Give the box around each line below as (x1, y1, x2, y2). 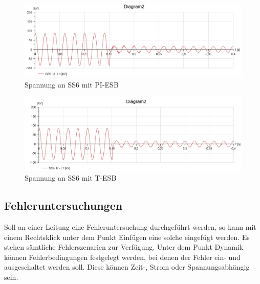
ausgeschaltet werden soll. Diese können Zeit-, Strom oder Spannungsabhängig (4, 261, 250, 272)
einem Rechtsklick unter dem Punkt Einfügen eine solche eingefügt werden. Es (4, 231, 250, 242)
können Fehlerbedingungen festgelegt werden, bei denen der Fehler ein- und (4, 251, 241, 262)
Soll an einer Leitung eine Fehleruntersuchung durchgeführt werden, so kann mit (4, 221, 256, 232)
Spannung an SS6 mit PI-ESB (25, 79, 119, 90)
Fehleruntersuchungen (4, 198, 123, 213)
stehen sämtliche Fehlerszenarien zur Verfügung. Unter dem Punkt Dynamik (4, 242, 244, 252)
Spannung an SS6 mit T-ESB (25, 172, 117, 183)
